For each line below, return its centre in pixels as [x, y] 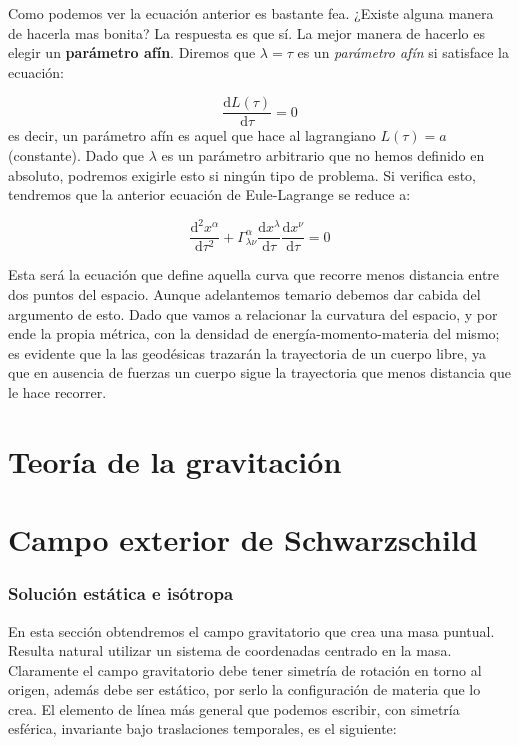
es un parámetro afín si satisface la [403, 52]
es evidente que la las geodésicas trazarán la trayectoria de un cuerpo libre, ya [247, 352]
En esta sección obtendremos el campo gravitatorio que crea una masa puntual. [251, 630]
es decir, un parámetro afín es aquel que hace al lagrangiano [192, 135]
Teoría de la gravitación [175, 460]
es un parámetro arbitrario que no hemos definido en [323, 155]
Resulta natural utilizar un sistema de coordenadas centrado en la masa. [230, 650]
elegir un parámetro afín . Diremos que [132, 52]
